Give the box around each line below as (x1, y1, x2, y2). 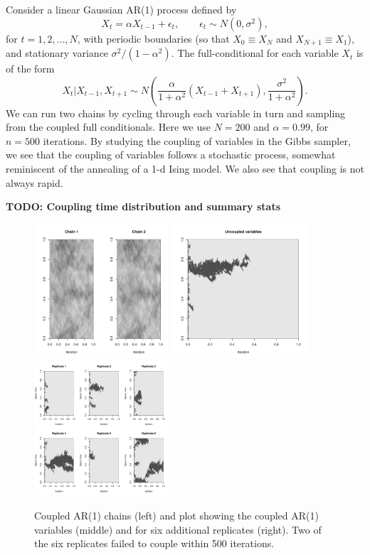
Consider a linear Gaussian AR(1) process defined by (6, 2, 237, 16)
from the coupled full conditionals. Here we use (6, 119, 211, 134)
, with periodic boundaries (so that (77, 31, 230, 45)
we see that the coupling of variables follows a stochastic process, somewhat (6, 147, 336, 162)
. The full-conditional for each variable (171, 45, 339, 60)
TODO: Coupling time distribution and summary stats (6, 199, 280, 214)
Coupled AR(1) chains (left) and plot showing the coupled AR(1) (34, 507, 319, 522)
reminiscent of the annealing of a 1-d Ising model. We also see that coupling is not (6, 161, 365, 176)
